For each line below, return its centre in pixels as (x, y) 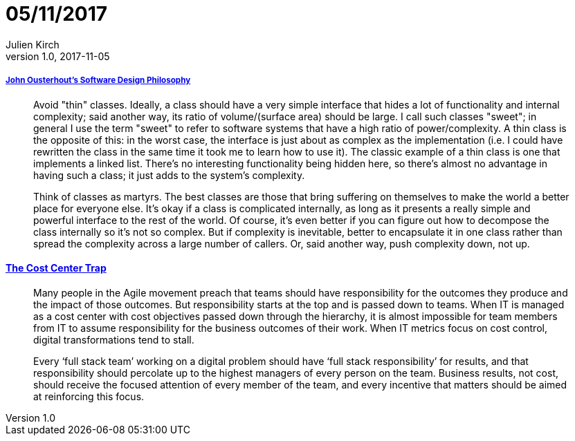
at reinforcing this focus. (89, 396)
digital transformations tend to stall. (114, 339)
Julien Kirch (33, 44)
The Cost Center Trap (56, 268)
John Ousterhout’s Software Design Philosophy (98, 81)
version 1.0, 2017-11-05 (58, 56)
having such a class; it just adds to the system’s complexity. (169, 175)
